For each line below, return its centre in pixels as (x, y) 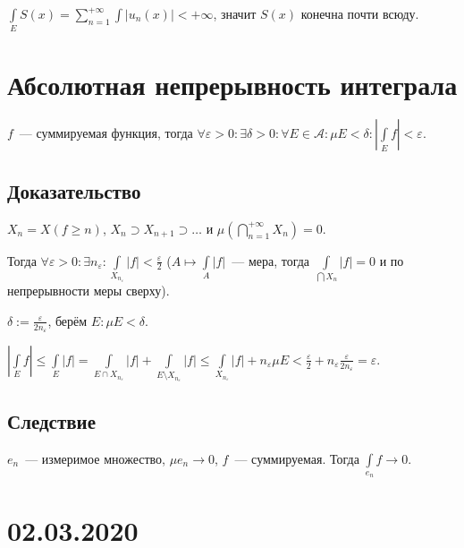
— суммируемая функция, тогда (106, 133)
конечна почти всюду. (360, 13)
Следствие (52, 420)
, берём (67, 320)
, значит (235, 13)
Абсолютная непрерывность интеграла (232, 84)
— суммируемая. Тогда (297, 458)
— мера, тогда (271, 260)
